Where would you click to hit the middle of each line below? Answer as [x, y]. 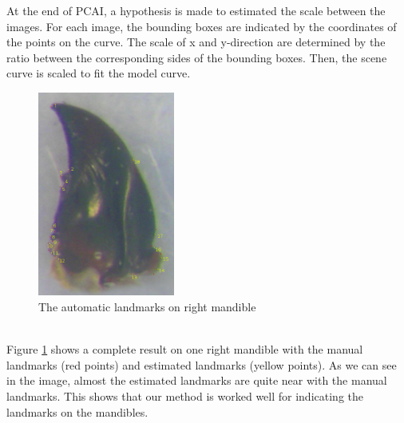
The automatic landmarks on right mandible [147, 306]
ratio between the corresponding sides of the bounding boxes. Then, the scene [197, 57]
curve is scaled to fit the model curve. [99, 73]
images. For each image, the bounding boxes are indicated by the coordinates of [202, 26]
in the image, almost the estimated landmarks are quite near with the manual [197, 380]
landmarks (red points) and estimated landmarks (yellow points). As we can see [202, 364]
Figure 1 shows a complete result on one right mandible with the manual [185, 349]
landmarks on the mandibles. [77, 411]
